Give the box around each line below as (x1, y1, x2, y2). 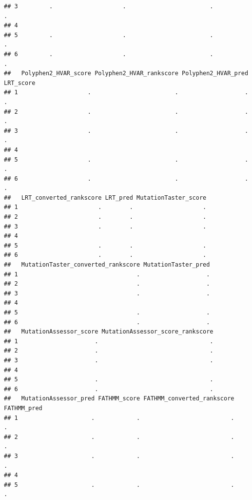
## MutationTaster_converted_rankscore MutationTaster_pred (4, 261, 210, 269)
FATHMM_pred (4, 404, 42, 412)
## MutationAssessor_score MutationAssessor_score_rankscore (4, 328, 213, 335)
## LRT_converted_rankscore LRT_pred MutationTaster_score (4, 194, 207, 201)
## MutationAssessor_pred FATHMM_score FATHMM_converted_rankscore (4, 395, 234, 402)
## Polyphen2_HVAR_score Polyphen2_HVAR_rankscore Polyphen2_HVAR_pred (4, 70, 249, 77)
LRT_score (4, 79, 36, 86)
